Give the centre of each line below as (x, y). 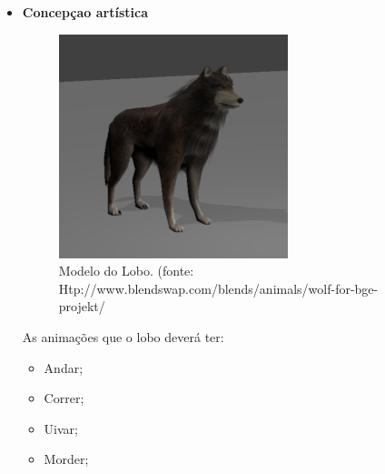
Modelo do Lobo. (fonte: (126, 271)
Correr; (64, 398)
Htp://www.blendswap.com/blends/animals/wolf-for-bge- (218, 288)
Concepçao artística (85, 12)
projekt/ (82, 306)
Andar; (64, 367)
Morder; (66, 459)
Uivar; (61, 428)
